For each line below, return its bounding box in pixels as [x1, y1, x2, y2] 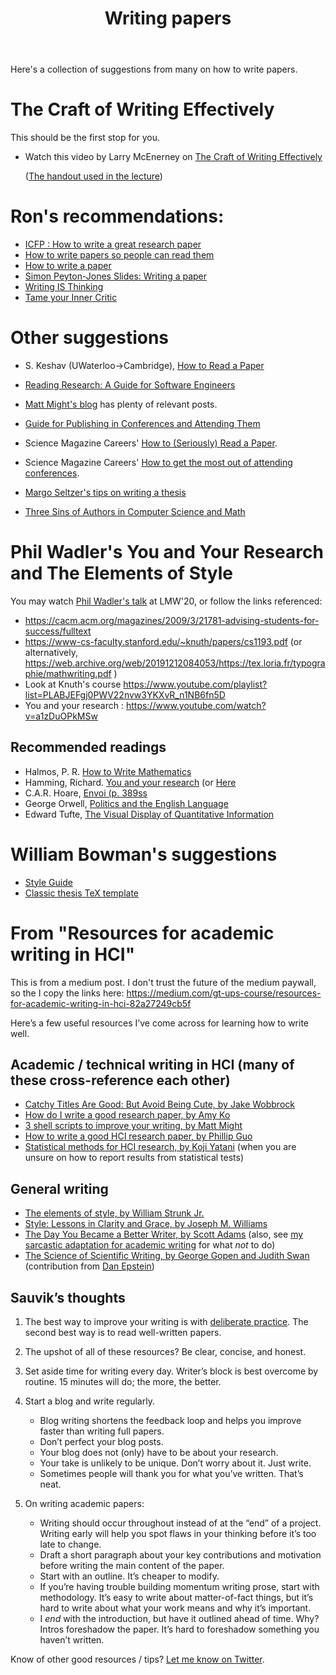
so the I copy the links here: [10, 987, 125, 999]
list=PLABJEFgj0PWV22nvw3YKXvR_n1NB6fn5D [24, 688, 226, 701]
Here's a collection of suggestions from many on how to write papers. [10, 63, 298, 76]
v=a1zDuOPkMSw [24, 710, 98, 722]
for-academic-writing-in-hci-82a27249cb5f [10, 997, 192, 1009]
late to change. [39, 1538, 102, 1551]
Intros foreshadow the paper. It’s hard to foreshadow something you [39, 1623, 320, 1636]
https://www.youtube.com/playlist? [123, 678, 268, 690]
